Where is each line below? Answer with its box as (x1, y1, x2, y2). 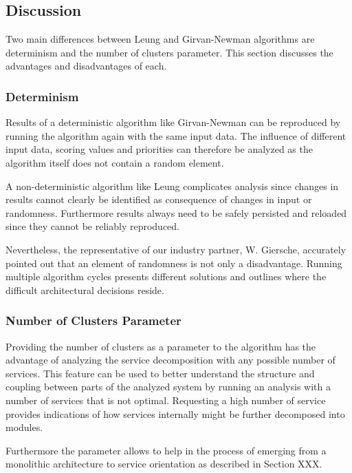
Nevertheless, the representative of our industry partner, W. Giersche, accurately (5, 242, 346, 256)
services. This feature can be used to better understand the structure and (5, 366, 315, 380)
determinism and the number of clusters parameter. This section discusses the (5, 45, 333, 59)
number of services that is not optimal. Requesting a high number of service (5, 392, 326, 407)
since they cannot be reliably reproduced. (5, 219, 179, 233)
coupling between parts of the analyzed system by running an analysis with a (5, 379, 331, 394)
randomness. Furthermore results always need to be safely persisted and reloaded (5, 205, 347, 220)
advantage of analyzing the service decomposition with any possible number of (5, 353, 335, 367)
